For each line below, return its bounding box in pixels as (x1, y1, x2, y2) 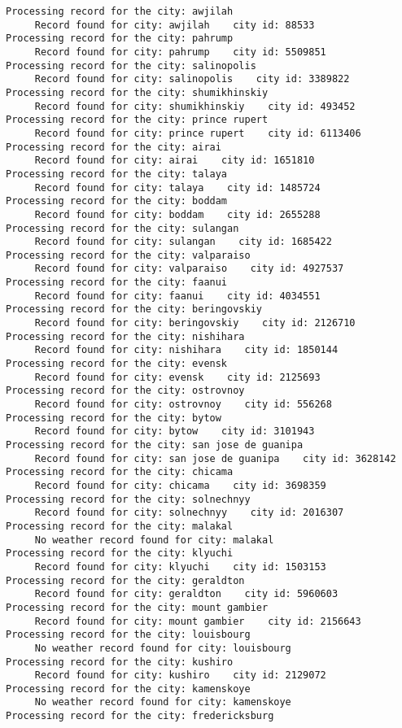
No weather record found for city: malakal (34, 534, 274, 546)
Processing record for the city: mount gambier (6, 601, 269, 613)
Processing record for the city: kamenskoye (6, 682, 251, 695)
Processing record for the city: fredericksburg (6, 710, 274, 722)
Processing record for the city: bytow (6, 412, 221, 424)
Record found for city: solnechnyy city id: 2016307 (34, 507, 344, 519)
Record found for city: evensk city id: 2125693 (34, 371, 321, 383)
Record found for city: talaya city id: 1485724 (34, 181, 321, 194)
